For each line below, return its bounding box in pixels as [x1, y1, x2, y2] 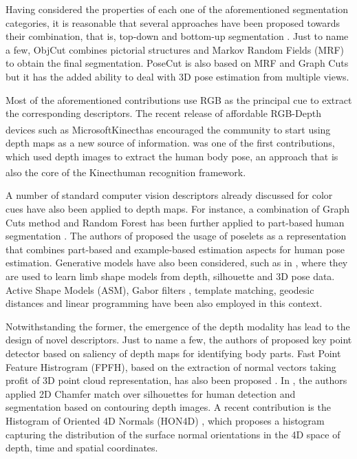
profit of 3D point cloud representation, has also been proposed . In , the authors [6, 373, 347, 387]
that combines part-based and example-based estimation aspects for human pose [6, 242, 345, 256]
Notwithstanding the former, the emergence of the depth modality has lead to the [6, 319, 350, 333]
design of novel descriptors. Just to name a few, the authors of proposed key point [6, 332, 352, 347]
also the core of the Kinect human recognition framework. [6, 164, 246, 179]
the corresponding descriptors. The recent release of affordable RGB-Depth [6, 106, 321, 120]
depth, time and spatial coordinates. [6, 440, 158, 455]
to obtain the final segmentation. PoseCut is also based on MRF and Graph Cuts [6, 56, 349, 70]
